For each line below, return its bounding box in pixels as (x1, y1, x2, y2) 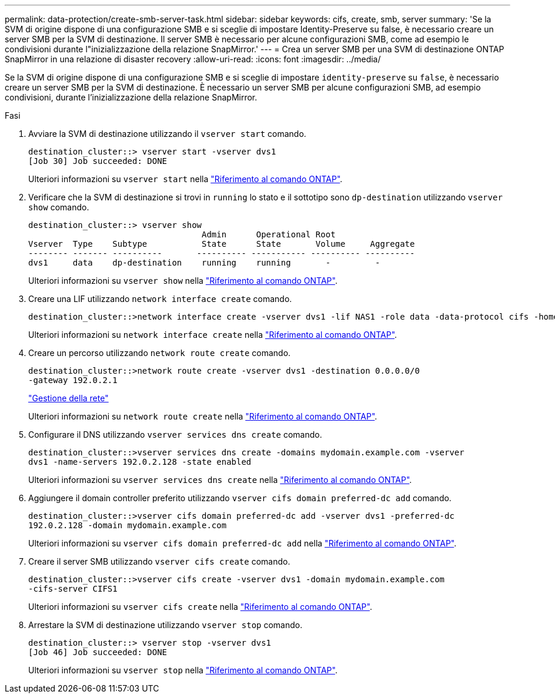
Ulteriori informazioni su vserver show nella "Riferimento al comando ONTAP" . (28, 276, 337, 286)
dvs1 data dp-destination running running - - (28, 258, 380, 267)
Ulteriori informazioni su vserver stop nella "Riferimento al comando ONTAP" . (28, 665, 337, 675)
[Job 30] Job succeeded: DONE (28, 156, 168, 166)
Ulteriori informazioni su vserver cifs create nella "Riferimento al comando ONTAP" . (28, 602, 372, 612)
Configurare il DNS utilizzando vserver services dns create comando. (28, 429, 322, 439)
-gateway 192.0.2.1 (28, 375, 118, 385)
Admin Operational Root (202, 230, 336, 239)
